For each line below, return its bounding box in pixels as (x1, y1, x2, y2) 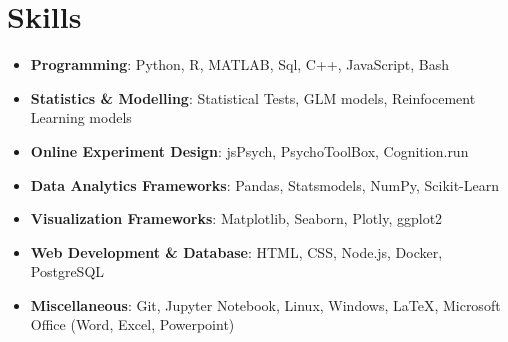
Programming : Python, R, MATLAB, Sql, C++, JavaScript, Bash (30, 54, 450, 75)
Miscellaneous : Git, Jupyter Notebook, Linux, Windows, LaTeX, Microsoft (30, 294, 501, 315)
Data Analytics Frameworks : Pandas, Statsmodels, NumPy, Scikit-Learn (30, 174, 500, 195)
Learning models (30, 107, 132, 128)
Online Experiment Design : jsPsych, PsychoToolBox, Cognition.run (30, 140, 469, 161)
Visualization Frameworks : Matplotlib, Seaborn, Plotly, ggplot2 (30, 208, 443, 229)
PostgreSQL (30, 261, 105, 282)
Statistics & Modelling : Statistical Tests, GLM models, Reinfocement (30, 87, 476, 108)
